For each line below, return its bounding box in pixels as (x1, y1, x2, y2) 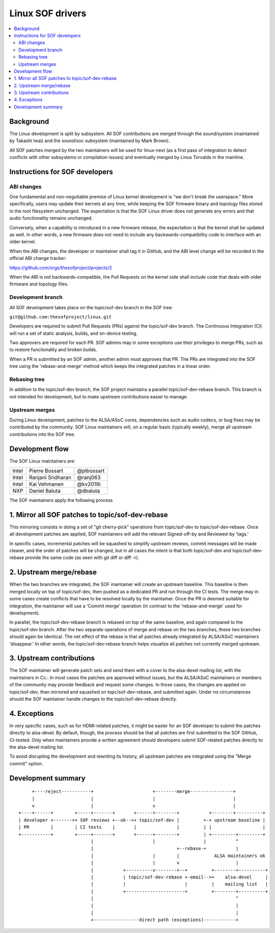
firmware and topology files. (9, 281, 69, 287)
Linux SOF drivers (9, 8, 87, 19)
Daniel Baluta (29, 487, 61, 494)
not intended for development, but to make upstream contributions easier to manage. (9, 393, 188, 399)
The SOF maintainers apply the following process (9, 497, 113, 503)
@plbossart (77, 467, 105, 474)
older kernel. (9, 238, 36, 245)
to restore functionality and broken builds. (9, 346, 98, 353)
